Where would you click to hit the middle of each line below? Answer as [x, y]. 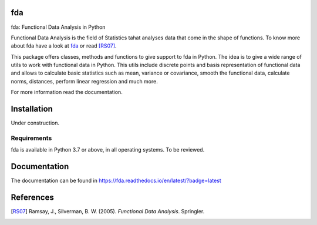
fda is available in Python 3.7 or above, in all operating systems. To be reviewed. [108, 150]
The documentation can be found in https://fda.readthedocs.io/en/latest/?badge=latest [116, 181]
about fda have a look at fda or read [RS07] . [64, 46]
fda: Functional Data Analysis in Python [58, 27]
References [32, 198]
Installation [32, 109]
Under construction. [35, 123]
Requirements [31, 138]
